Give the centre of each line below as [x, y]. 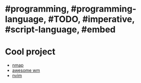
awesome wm [26, 70]
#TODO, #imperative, [91, 19]
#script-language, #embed [60, 30]
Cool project [30, 52]
